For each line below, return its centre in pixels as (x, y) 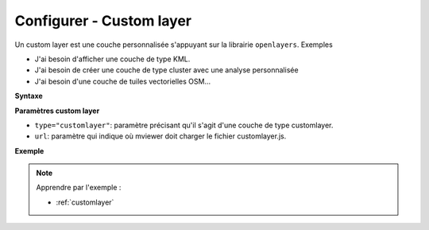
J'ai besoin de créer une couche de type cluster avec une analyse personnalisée (166, 70)
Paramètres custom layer (57, 111)
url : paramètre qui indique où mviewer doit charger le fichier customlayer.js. (160, 136)
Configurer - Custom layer (103, 21)
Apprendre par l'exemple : (79, 188)
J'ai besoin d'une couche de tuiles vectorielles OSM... (123, 81)
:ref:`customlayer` (85, 202)
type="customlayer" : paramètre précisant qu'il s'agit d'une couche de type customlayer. (184, 125)
